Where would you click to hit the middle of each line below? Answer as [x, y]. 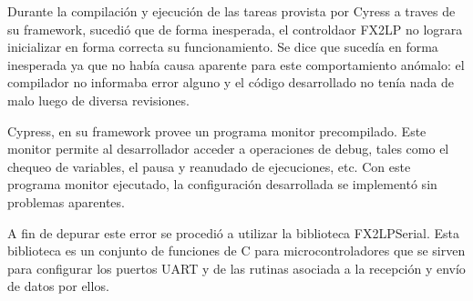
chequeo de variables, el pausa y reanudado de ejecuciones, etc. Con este [209, 166]
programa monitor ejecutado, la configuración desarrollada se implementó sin [222, 184]
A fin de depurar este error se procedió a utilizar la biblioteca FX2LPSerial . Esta [234, 232]
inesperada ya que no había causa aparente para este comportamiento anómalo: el [236, 64]
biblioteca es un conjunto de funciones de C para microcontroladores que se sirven [236, 251]
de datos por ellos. [58, 286]
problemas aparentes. [66, 201]
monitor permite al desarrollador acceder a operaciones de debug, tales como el [228, 149]
